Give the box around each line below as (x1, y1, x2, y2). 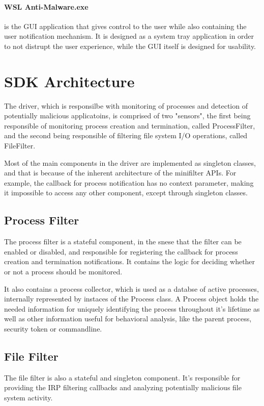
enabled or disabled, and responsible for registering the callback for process (4, 246, 238, 257)
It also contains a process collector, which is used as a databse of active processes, (4, 283, 259, 294)
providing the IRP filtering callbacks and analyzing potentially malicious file (4, 382, 242, 393)
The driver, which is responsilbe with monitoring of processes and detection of (4, 100, 248, 111)
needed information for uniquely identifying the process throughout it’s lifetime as (4, 303, 260, 314)
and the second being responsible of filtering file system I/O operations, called (4, 130, 248, 141)
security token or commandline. (4, 323, 102, 334)
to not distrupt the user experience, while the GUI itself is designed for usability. (4, 40, 256, 51)
